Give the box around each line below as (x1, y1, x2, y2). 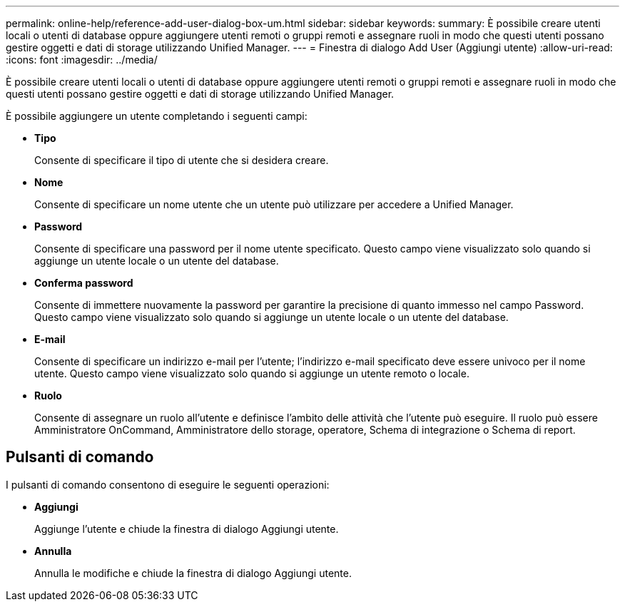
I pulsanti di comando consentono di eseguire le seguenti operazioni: (6, 478, 330, 491)
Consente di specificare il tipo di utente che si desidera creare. (34, 154, 329, 166)
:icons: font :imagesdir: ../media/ (6, 53, 158, 66)
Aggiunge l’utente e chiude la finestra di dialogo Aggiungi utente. (34, 522, 339, 535)
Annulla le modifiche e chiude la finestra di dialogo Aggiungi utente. (34, 566, 352, 579)
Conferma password (34, 277, 133, 289)
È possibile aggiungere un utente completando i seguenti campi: (6, 110, 308, 122)
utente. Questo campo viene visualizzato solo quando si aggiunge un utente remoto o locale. (34, 367, 469, 379)
